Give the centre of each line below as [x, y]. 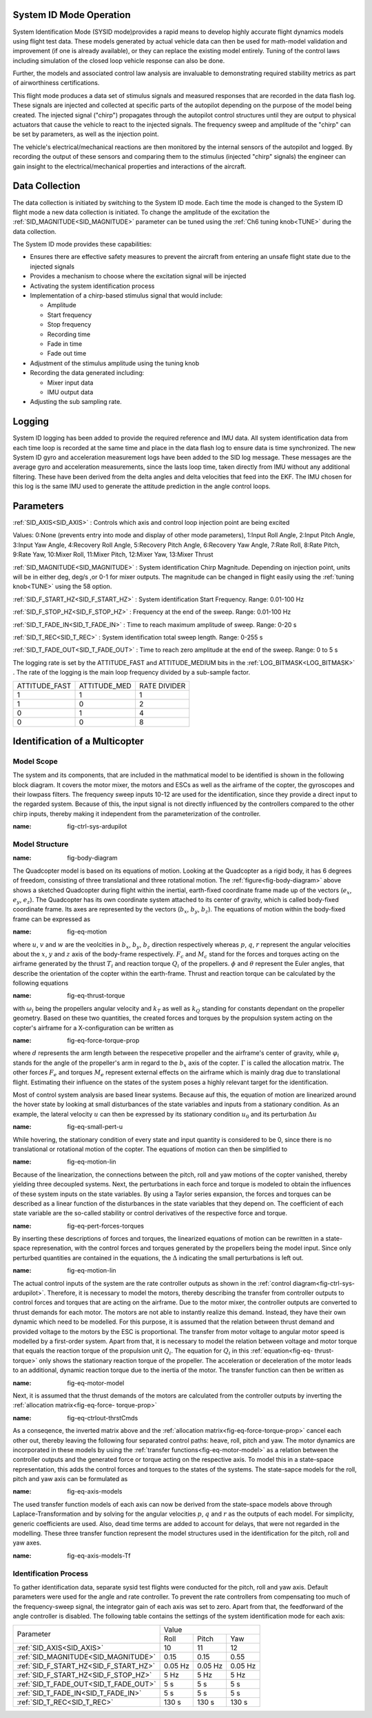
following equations [41, 983]
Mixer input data [70, 383]
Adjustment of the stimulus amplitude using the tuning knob [115, 363]
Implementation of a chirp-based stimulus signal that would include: [126, 296]
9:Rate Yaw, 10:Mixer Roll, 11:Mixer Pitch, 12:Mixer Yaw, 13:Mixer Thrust [113, 554]
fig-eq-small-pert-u [95, 1127]
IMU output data [70, 392]
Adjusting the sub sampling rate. [76, 402]
